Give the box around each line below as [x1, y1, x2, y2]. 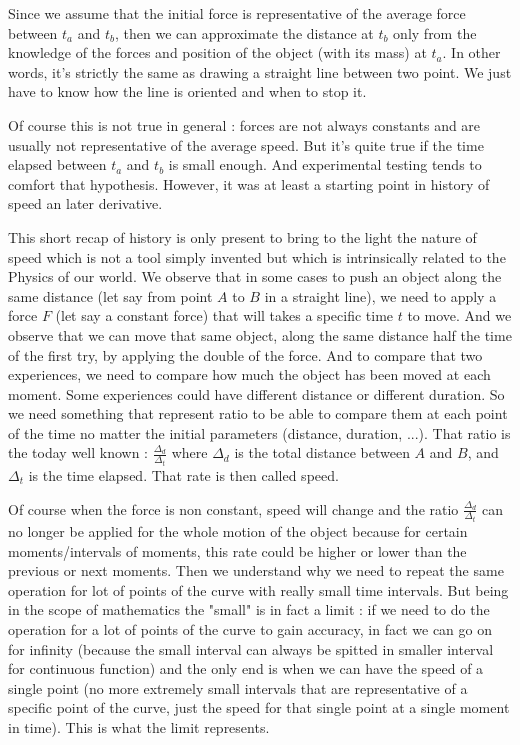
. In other [442, 42, 501, 63]
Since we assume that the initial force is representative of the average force [8, 3, 466, 23]
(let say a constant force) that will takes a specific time [55, 305, 394, 326]
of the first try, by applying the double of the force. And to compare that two [8, 344, 483, 365]
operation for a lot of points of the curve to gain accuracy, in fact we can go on [8, 618, 493, 639]
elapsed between [8, 154, 107, 175]
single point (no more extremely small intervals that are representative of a [8, 677, 468, 698]
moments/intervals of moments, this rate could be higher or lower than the [8, 540, 467, 561]
